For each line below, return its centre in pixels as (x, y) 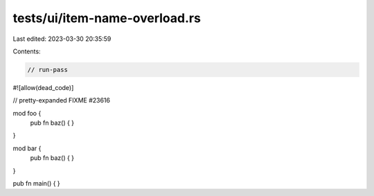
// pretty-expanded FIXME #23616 (62, 100)
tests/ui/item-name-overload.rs (107, 18)
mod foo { (27, 113)
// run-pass (48, 70)
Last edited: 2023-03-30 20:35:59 (62, 39)
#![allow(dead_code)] (43, 87)
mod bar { (27, 148)
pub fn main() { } (36, 184)
